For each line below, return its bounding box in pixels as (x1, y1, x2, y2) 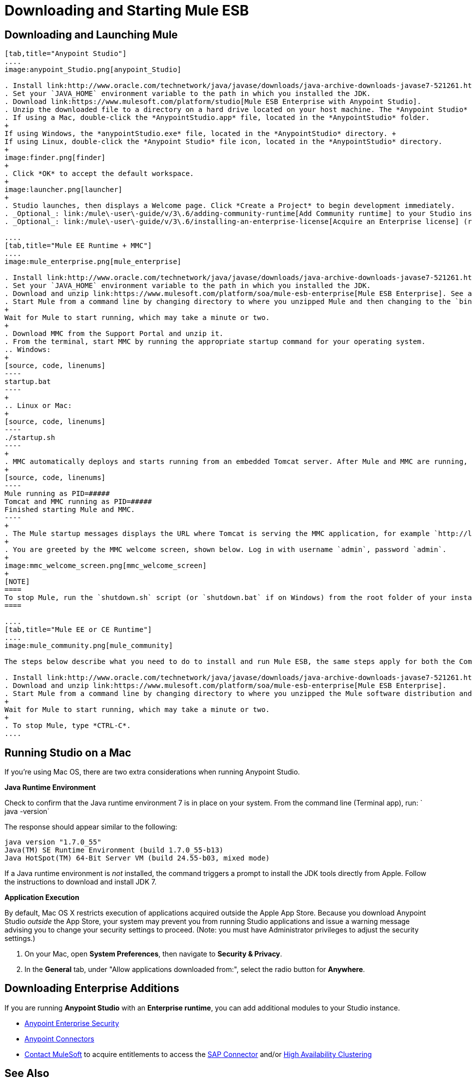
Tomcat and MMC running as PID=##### (4, 497, 152, 506)
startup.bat (4, 377, 51, 386)
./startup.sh (4, 433, 55, 442)
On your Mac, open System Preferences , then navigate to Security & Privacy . (24, 949, 282, 958)
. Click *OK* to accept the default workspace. (4, 169, 194, 178)
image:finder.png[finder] (4, 153, 106, 162)
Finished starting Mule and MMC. (4, 505, 135, 514)
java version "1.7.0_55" (4, 838, 101, 846)
